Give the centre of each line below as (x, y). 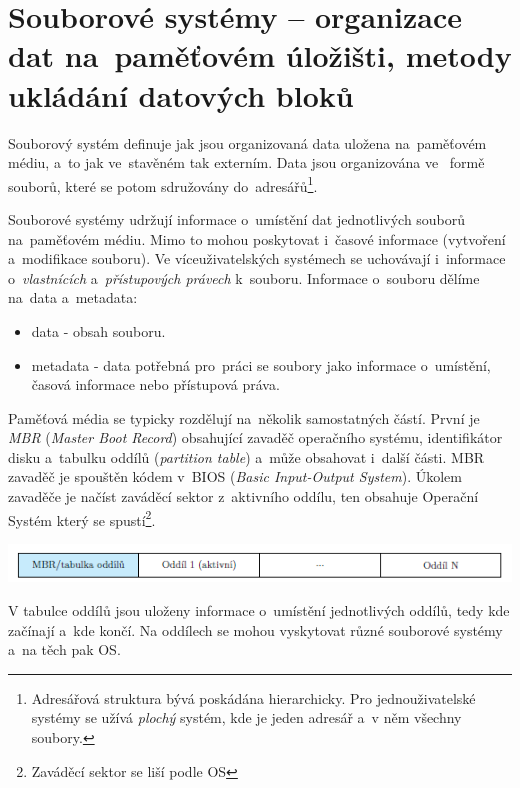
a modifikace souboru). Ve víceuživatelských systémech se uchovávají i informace (257, 258)
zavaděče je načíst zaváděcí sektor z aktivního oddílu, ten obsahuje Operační (243, 496)
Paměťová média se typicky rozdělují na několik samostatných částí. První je (244, 417)
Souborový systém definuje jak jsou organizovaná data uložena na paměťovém (247, 142)
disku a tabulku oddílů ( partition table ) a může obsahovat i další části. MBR (246, 456)
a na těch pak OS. (64, 649)
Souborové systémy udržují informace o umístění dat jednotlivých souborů (237, 218)
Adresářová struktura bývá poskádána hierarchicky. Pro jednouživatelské (253, 697)
